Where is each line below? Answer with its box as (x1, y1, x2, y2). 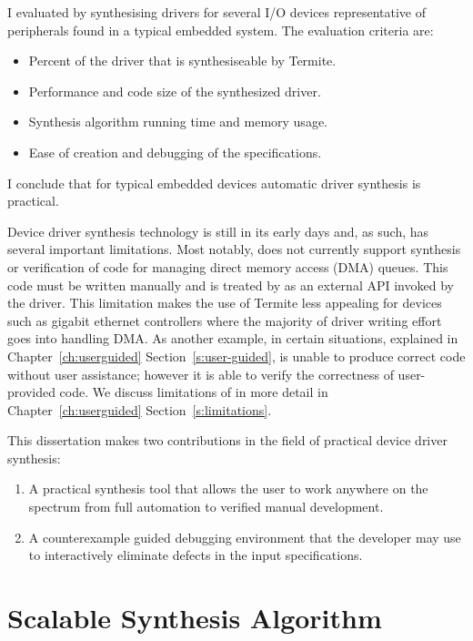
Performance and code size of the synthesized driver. (28, 81, 321, 100)
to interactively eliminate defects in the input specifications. (28, 545, 363, 565)
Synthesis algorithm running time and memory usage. (28, 112, 327, 131)
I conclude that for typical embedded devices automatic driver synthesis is (7, 173, 421, 192)
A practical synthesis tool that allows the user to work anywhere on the (28, 479, 428, 498)
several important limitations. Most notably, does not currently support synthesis (7, 239, 461, 259)
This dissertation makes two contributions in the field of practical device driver (7, 431, 448, 450)
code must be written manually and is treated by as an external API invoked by (7, 275, 454, 294)
